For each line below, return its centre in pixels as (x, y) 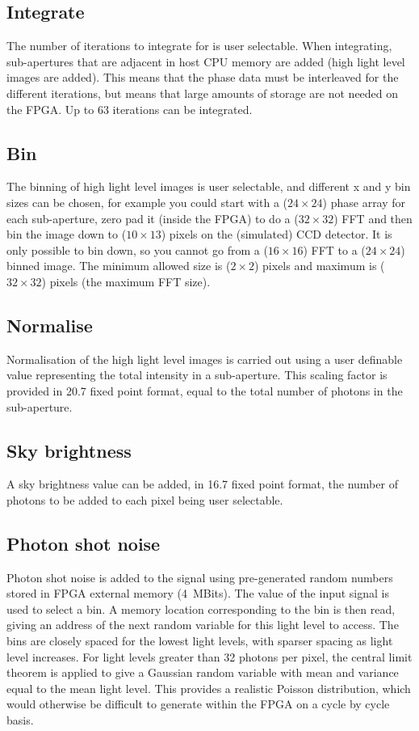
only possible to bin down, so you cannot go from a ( (137, 249)
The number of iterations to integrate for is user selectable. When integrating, (199, 46)
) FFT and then (373, 218)
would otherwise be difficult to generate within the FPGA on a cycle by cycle (198, 704)
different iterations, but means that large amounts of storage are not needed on (203, 93)
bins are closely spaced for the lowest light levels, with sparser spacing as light (200, 641)
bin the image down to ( (67, 234)
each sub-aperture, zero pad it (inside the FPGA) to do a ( (153, 218)
